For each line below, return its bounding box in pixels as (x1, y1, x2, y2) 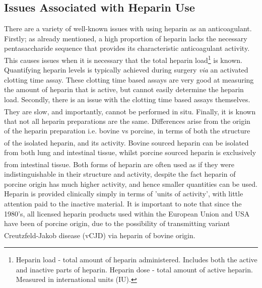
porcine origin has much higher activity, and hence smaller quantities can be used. (4, 178, 257, 189)
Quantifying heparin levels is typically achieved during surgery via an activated (4, 64, 248, 75)
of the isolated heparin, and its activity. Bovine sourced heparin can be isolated (4, 137, 249, 148)
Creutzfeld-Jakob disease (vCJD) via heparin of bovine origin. (4, 230, 195, 240)
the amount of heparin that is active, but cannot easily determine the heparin (4, 84, 244, 95)
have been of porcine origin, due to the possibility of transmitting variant (4, 218, 230, 229)
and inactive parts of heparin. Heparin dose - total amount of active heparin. (16, 264, 253, 274)
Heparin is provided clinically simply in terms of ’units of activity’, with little (4, 188, 243, 199)
